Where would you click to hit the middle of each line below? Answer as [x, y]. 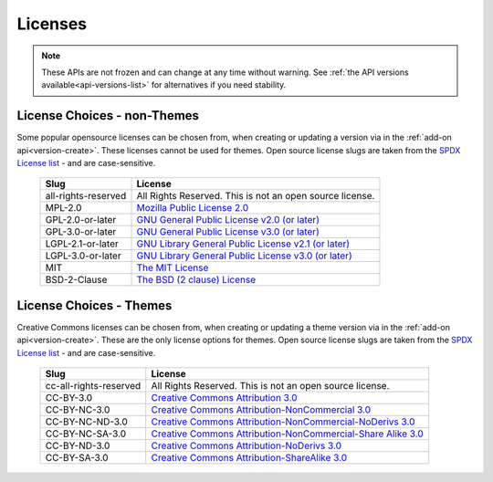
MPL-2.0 [63, 208]
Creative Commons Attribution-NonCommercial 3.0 [261, 410]
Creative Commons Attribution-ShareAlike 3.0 [249, 458]
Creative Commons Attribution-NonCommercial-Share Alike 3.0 [287, 434]
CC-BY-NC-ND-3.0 [86, 422]
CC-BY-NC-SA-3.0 [86, 434]
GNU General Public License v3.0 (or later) [228, 232]
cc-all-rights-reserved [93, 386]
